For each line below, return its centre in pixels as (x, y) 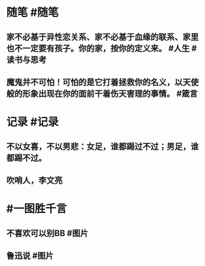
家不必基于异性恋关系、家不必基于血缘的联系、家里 (103, 37)
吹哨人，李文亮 (34, 180)
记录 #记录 (33, 122)
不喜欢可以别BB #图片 (47, 233)
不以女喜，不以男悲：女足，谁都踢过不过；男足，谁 (103, 146)
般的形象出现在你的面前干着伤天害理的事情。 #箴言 (102, 93)
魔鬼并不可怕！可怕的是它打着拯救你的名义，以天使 (103, 82)
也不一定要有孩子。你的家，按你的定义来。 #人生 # (102, 48)
